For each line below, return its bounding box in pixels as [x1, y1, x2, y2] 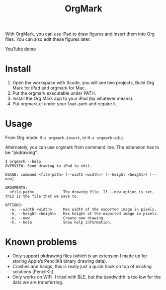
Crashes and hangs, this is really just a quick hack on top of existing [12, 264, 152, 269]
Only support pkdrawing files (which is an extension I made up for [12, 253, 148, 259]
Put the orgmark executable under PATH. [12, 90, 96, 96]
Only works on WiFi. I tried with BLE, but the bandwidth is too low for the [12, 274, 161, 280]
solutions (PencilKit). [12, 269, 55, 275]
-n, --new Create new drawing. [9, 216, 106, 221]
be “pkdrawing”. [5, 149, 38, 155]
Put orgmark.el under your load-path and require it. [12, 101, 117, 107]
